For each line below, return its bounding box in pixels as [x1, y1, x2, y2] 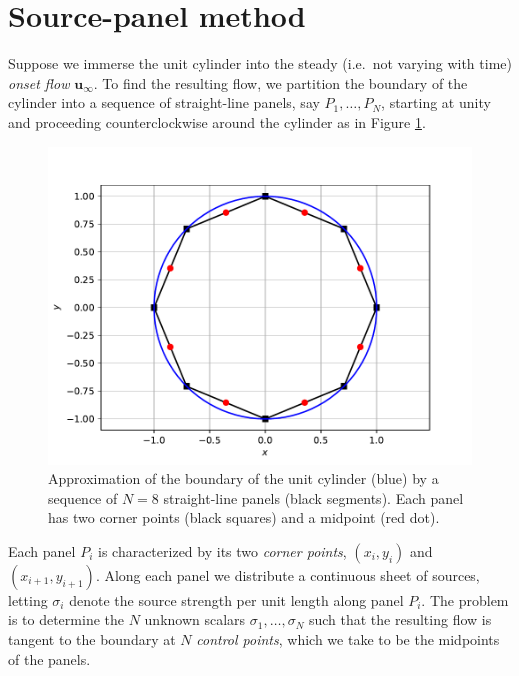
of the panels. [8, 648, 91, 669]
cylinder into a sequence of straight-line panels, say [8, 92, 320, 113]
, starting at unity [381, 92, 491, 113]
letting [8, 589, 48, 610]
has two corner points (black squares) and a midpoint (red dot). [48, 507, 440, 528]
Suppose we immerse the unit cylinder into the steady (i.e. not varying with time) [8, 53, 512, 74]
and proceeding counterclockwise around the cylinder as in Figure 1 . [8, 111, 426, 132]
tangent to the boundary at [8, 629, 176, 650]
